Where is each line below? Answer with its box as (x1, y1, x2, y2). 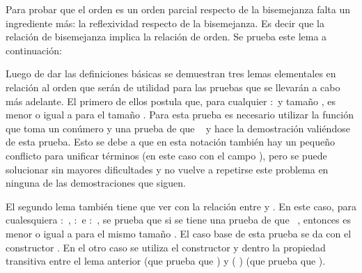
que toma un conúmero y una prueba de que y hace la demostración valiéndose (6, 120, 350, 135)
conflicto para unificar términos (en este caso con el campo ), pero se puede (6, 148, 327, 162)
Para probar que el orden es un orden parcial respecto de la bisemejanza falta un (6, 2, 350, 16)
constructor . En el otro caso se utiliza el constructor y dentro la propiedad (6, 240, 326, 254)
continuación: (6, 42, 62, 57)
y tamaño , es (278, 93, 336, 108)
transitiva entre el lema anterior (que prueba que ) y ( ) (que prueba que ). (6, 253, 326, 268)
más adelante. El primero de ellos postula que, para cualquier (6, 93, 267, 108)
